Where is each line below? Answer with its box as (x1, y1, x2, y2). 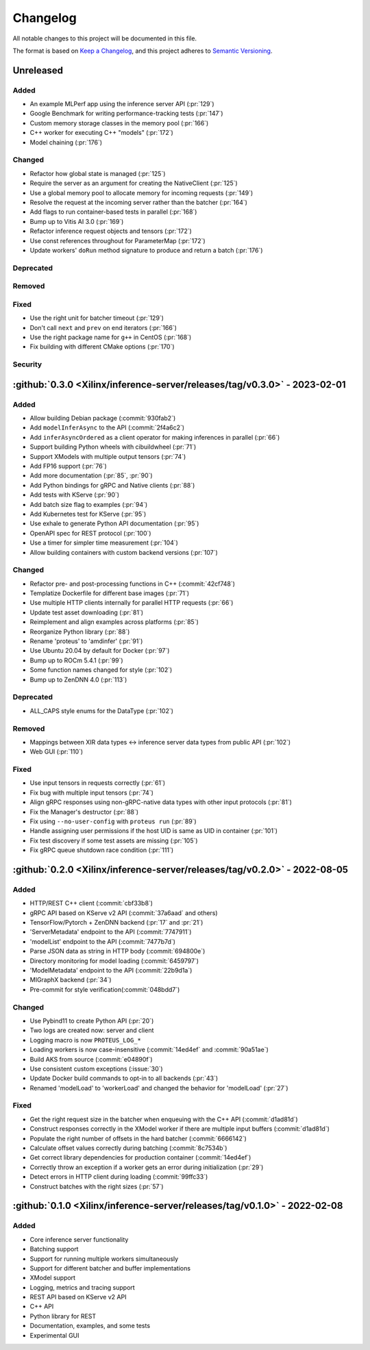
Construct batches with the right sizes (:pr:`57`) (29, 1182, 164, 1190)
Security (12, 360, 42, 369)
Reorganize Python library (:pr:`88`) (29, 627, 130, 636)
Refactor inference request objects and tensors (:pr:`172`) (29, 227, 192, 236)
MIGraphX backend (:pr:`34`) (29, 976, 112, 984)
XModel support (29, 1274, 75, 1282)
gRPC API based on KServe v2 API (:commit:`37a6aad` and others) (29, 908, 219, 917)
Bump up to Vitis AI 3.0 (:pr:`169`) (29, 217, 124, 225)
